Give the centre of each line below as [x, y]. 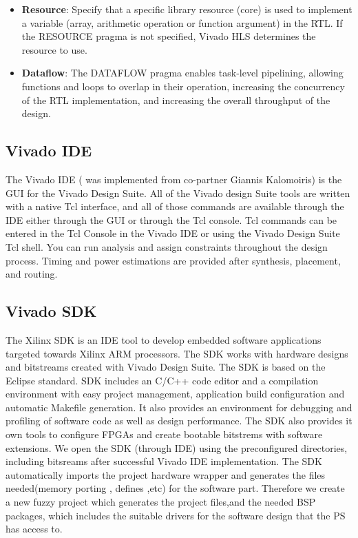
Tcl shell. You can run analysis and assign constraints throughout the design [167, 246]
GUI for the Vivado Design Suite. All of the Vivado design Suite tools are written [178, 193]
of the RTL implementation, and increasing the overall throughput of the [176, 100]
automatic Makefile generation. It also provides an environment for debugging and [179, 407]
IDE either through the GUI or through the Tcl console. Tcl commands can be [171, 219]
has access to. [34, 529]
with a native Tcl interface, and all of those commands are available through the [175, 206]
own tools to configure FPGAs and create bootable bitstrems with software [164, 434]
